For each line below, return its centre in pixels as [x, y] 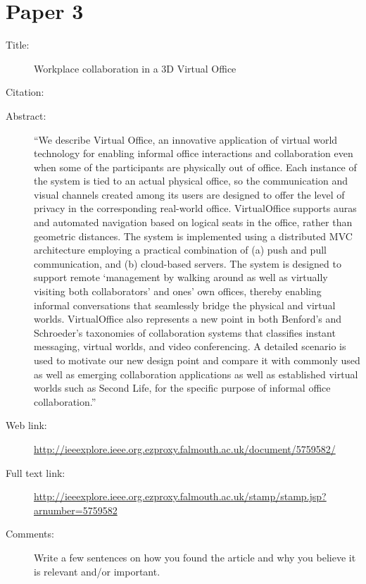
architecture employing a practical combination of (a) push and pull [180, 250]
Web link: [26, 425]
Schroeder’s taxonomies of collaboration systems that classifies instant [185, 332]
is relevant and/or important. [97, 571]
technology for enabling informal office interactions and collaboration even [194, 153]
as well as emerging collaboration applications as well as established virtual [196, 374]
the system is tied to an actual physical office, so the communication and [191, 181]
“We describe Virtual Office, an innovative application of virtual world [186, 139]
